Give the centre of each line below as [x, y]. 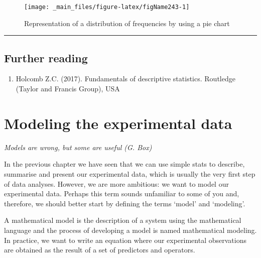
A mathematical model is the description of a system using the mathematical [123, 220]
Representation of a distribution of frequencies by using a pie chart [127, 23]
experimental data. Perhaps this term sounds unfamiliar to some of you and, [122, 193]
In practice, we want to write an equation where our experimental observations [125, 240]
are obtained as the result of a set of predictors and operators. [100, 250]
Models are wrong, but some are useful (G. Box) [78, 147]
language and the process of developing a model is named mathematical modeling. [130, 230]
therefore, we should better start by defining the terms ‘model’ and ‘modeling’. [125, 203]
